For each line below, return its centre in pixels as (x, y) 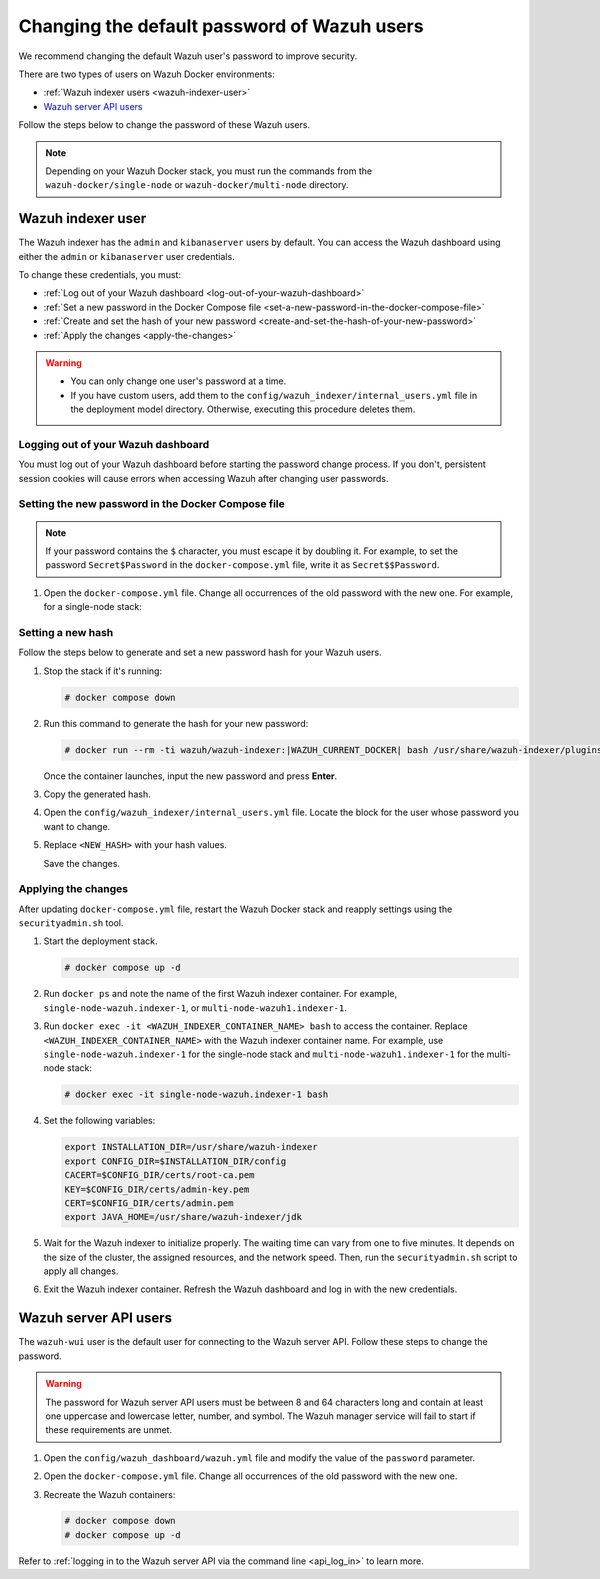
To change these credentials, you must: (100, 274)
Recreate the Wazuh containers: (109, 1494)
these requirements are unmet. (109, 1430)
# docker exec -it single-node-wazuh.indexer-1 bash (196, 1094)
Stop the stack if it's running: (103, 671)
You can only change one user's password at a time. (178, 381)
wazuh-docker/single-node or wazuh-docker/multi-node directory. (197, 185)
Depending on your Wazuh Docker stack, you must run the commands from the (209, 171)
